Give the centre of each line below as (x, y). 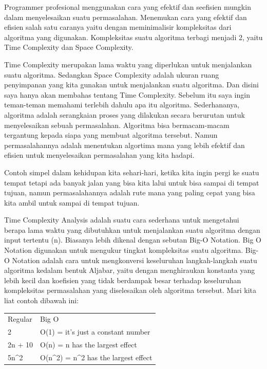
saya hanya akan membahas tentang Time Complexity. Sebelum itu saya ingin (127, 94)
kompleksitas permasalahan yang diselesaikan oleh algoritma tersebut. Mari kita (130, 290)
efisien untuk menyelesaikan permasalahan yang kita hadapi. (99, 155)
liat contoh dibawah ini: (42, 300)
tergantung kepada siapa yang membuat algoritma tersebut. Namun (111, 135)
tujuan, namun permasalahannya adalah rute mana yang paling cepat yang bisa (130, 192)
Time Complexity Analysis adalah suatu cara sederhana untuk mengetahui (122, 220)
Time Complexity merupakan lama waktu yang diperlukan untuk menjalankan (128, 64)
